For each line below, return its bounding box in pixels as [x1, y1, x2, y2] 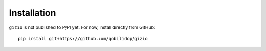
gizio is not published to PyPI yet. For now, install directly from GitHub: [9, 25, 155, 30]
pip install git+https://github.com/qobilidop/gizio [18, 36, 148, 41]
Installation [9, 7, 56, 18]
